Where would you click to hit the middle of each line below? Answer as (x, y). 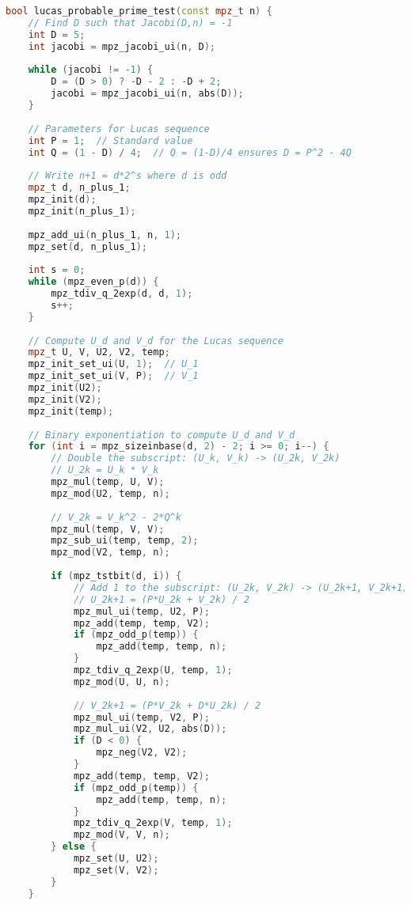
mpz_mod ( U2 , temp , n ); (110, 493)
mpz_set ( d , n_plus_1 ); (88, 246)
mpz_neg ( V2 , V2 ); (142, 753)
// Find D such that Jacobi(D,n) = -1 (130, 23)
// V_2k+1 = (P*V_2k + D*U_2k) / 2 (167, 705)
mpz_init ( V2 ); (65, 399)
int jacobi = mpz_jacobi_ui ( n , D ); (122, 46)
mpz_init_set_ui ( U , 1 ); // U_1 (113, 364)
